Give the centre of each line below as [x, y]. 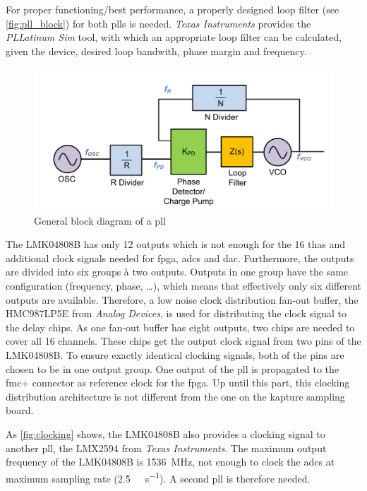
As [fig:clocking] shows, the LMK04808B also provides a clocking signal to [166, 433]
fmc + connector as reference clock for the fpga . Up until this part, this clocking [178, 383]
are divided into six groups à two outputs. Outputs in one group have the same [177, 272]
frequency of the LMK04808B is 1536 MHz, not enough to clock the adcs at [170, 462]
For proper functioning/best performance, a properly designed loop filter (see [173, 9]
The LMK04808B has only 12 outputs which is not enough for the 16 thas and [176, 244]
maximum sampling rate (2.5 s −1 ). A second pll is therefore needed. [158, 477]
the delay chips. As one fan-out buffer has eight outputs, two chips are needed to [180, 327]
